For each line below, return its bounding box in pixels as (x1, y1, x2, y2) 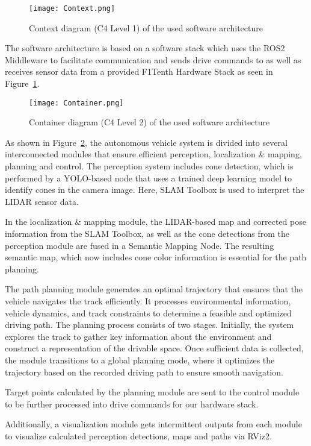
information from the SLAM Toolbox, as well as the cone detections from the (5, 227, 290, 240)
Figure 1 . (5, 77, 40, 90)
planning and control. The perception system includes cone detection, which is (5, 160, 294, 172)
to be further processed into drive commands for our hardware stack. (5, 397, 259, 410)
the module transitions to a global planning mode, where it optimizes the (5, 353, 275, 366)
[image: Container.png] (29, 98, 124, 107)
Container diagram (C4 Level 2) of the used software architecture (29, 116, 270, 128)
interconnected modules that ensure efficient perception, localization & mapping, (5, 148, 302, 160)
